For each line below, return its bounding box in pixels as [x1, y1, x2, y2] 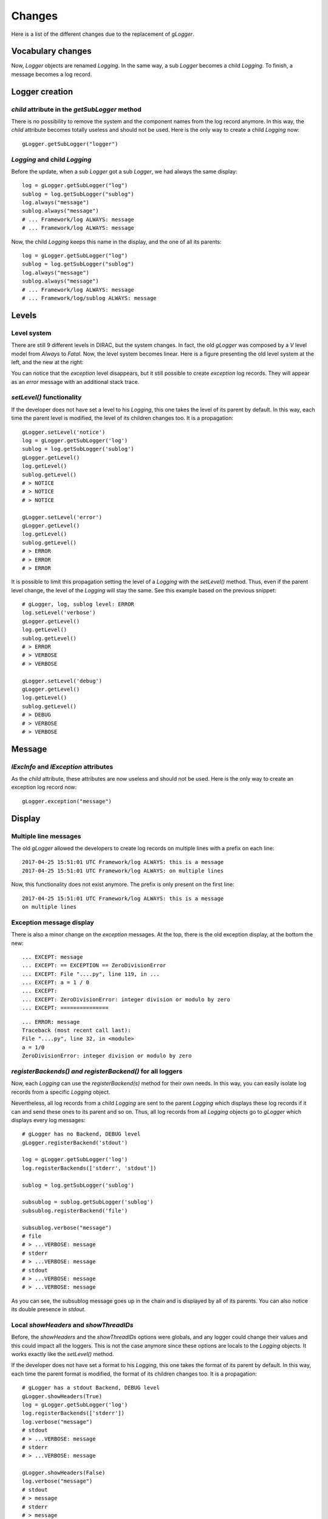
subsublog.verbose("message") [22, 1224, 112, 1231]
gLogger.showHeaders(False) [22, 1469, 106, 1476]
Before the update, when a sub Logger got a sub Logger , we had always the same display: [11, 168, 237, 175]
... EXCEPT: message [22, 953, 83, 960]
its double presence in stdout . [11, 1306, 86, 1313]
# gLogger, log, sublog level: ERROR [22, 601, 135, 608]
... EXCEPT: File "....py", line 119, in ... [22, 970, 160, 978]
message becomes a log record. [11, 70, 92, 78]
